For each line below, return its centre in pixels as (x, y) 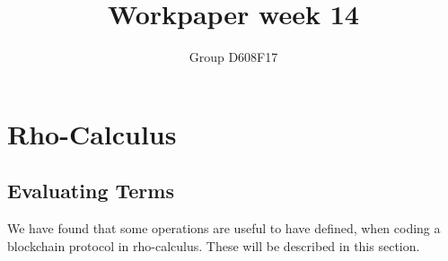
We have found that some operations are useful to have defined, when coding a (224, 228)
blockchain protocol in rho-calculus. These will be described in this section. (214, 245)
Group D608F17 (233, 57)
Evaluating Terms (91, 191)
